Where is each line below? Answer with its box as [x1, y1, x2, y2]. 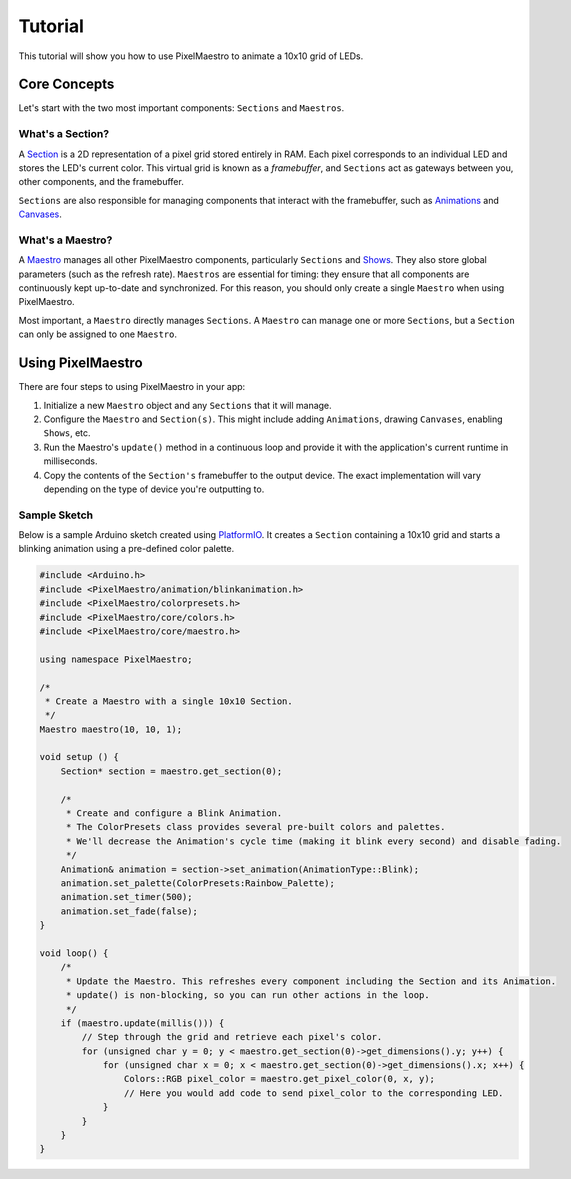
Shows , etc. [43, 427, 91, 439]
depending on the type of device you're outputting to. [43, 483, 265, 495]
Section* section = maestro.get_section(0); [60, 765, 283, 777]
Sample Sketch [18, 508, 94, 522]
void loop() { [39, 947, 109, 959]
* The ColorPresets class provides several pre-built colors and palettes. [65, 821, 446, 833]
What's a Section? [18, 127, 110, 141]
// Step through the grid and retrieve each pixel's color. [81, 1031, 383, 1043]
